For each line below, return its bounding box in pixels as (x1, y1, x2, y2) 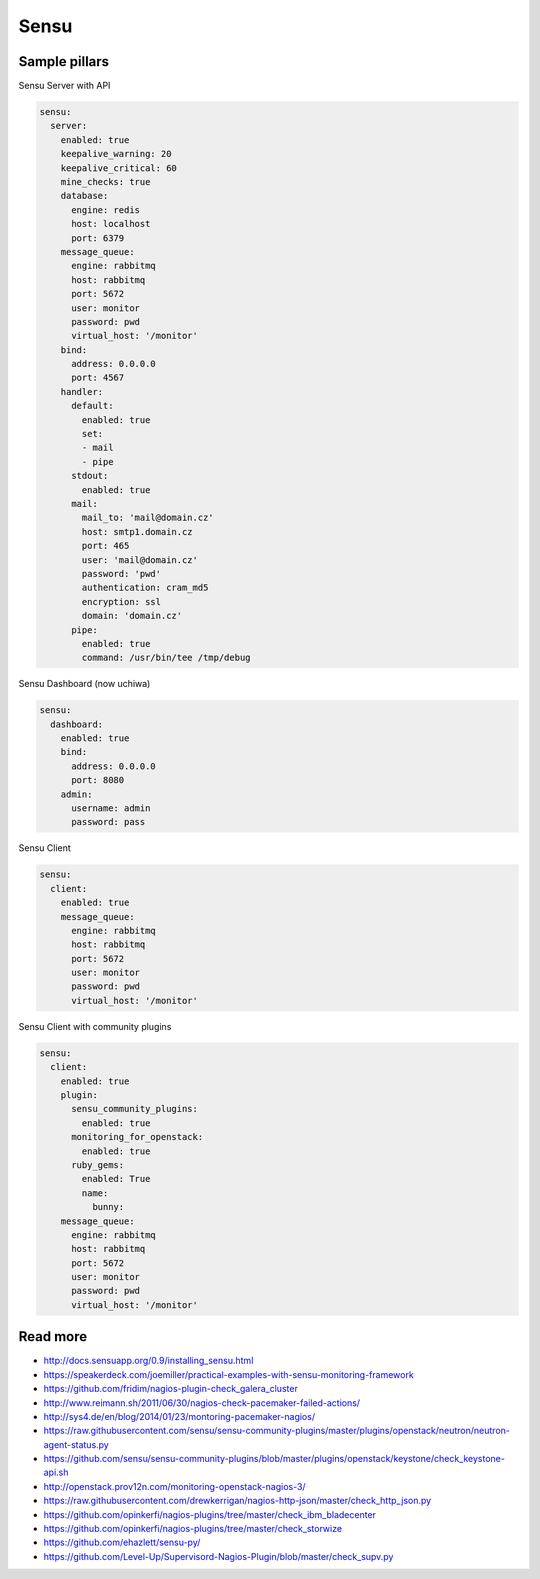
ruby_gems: (71, 1159, 125, 1170)
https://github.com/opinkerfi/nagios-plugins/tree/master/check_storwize (43, 1523, 343, 1535)
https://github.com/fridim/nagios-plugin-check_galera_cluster (43, 1383, 299, 1395)
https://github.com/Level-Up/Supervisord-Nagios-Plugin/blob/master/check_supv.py (43, 1550, 394, 1562)
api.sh (43, 1466, 69, 1479)
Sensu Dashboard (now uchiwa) (18, 678, 151, 690)
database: (60, 190, 109, 202)
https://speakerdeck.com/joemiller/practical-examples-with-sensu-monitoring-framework (43, 1368, 414, 1380)
